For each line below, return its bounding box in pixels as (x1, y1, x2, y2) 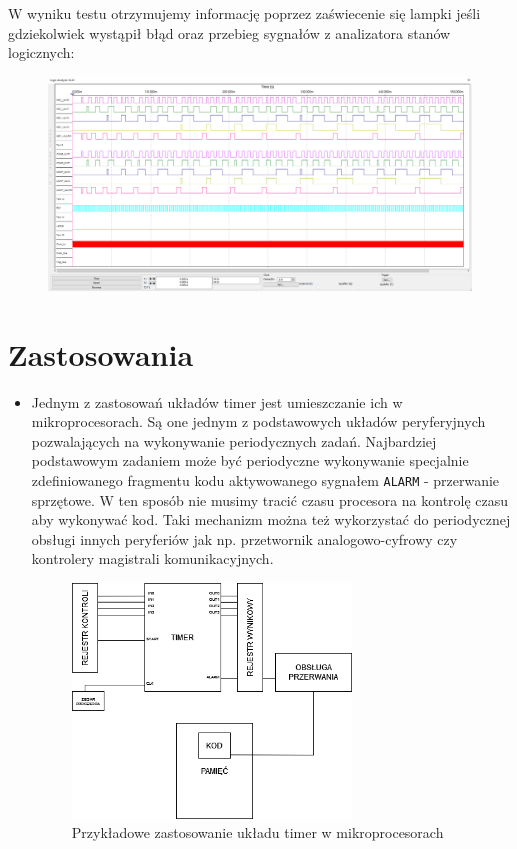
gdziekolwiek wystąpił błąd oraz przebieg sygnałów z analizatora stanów (8, 22, 451, 43)
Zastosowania (8, 333, 194, 374)
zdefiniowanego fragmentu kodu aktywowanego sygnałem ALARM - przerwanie (31, 469, 500, 490)
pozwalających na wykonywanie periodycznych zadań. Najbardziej (31, 430, 437, 451)
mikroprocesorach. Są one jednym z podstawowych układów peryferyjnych (31, 411, 486, 432)
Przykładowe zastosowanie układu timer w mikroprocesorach (71, 822, 444, 843)
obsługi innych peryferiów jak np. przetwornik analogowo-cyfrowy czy (31, 528, 458, 549)
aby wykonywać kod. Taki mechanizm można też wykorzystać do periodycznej (31, 509, 511, 530)
